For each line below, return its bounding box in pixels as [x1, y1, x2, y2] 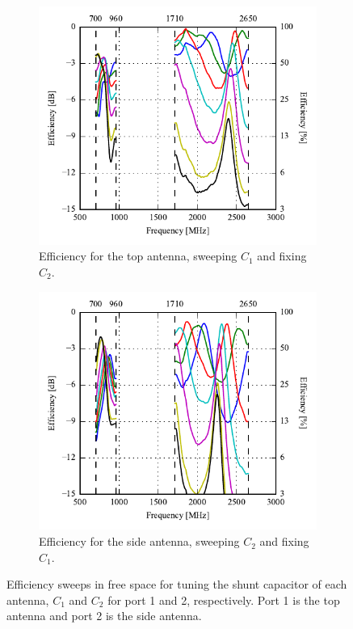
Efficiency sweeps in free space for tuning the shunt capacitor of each [6, 576, 347, 593]
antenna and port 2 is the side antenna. [6, 607, 202, 624]
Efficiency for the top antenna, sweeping [39, 247, 237, 264]
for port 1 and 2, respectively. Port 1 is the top [107, 591, 340, 608]
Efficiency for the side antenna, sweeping [39, 533, 240, 550]
